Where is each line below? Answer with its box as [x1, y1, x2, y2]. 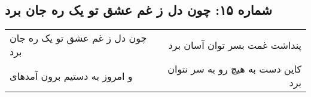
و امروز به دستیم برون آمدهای [10, 68, 133, 83]
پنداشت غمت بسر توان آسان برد [168, 37, 301, 52]
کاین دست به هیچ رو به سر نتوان [167, 62, 301, 76]
